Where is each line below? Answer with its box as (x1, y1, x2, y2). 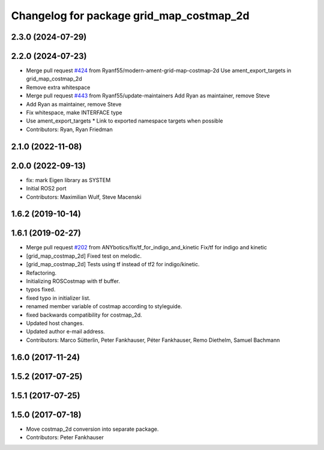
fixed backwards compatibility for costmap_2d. (26, 311, 142, 318)
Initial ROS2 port (26, 185, 67, 192)
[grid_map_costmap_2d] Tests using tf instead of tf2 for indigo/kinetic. (26, 261, 200, 268)
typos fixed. (26, 286, 56, 293)
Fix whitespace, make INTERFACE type (26, 109, 122, 117)
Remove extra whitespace (26, 84, 91, 91)
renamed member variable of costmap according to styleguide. (26, 303, 182, 310)
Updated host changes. (26, 319, 84, 327)
